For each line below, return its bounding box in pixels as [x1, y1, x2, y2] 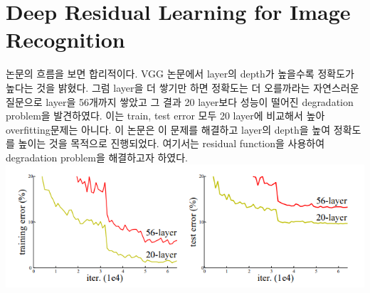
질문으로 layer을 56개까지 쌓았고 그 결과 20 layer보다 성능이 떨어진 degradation [6, 94, 354, 109]
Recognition [6, 25, 125, 54]
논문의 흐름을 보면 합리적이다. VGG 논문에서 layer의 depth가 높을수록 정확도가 [6, 66, 354, 81]
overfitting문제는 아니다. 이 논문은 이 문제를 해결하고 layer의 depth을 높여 [6, 122, 331, 137]
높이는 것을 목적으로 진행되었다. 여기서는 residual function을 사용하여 [18, 136, 325, 151]
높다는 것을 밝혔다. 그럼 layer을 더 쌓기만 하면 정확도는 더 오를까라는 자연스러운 [6, 80, 359, 95]
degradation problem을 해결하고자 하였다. [6, 149, 189, 164]
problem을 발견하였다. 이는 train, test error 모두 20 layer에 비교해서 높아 [6, 108, 325, 123]
